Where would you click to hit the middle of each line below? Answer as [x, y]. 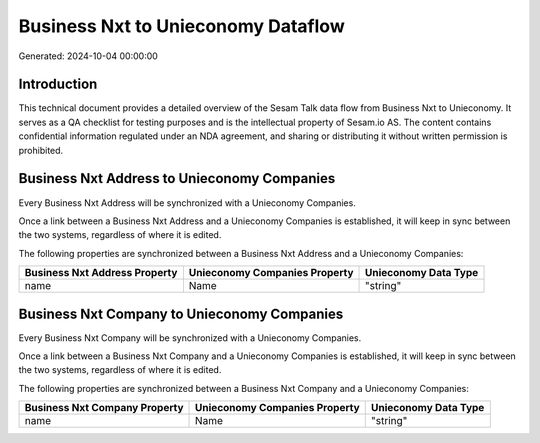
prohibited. [41, 150]
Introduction [58, 84]
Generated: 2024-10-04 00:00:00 [88, 56]
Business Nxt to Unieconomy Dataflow [181, 26]
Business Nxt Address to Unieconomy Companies [177, 178]
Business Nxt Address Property [101, 273]
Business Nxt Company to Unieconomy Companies [181, 313]
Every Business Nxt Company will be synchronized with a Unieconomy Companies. [190, 337]
